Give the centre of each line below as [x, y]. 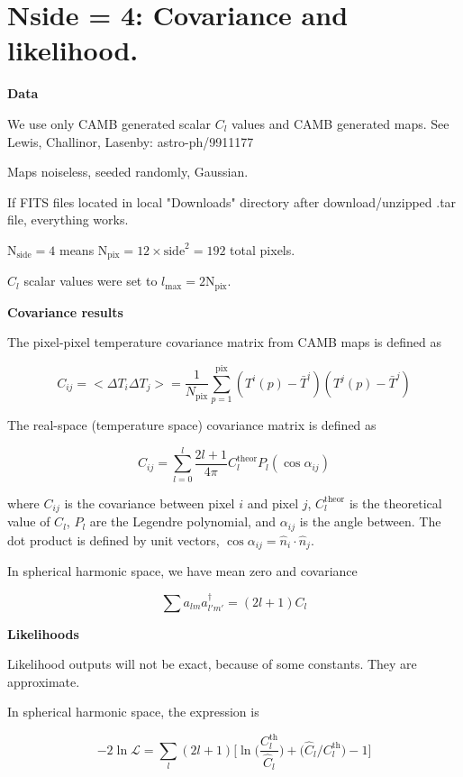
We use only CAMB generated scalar [109, 123]
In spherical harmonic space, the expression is [133, 712]
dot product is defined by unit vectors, [113, 539]
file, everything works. [68, 219]
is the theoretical [395, 503]
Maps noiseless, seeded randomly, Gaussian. [128, 172]
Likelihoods [43, 633]
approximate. [44, 681]
